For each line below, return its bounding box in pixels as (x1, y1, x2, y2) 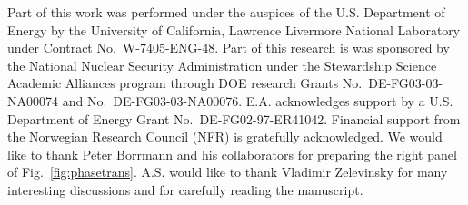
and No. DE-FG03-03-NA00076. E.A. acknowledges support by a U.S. (62, 91, 453, 110)
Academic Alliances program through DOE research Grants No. (7, 73, 363, 93)
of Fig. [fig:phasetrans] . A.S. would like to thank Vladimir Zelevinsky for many (7, 162, 448, 181)
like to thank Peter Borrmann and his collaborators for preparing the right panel (7, 144, 457, 163)
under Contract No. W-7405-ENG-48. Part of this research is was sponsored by (7, 38, 450, 57)
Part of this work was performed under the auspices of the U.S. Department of (7, 3, 445, 21)
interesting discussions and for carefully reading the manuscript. (7, 180, 363, 199)
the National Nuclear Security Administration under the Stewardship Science (7, 55, 437, 74)
